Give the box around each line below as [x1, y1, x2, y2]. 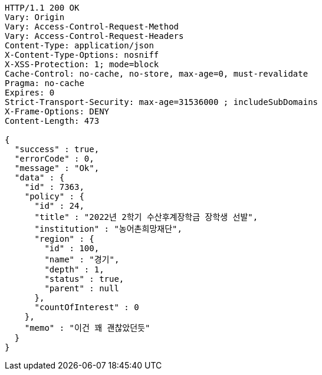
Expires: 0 [5, 88, 55, 97]
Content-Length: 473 [5, 116, 100, 126]
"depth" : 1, [44, 265, 104, 274]
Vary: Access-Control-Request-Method [5, 22, 179, 31]
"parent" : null [44, 284, 119, 293]
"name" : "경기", [44, 255, 120, 264]
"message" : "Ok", [14, 163, 100, 173]
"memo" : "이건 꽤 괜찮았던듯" [24, 323, 150, 333]
